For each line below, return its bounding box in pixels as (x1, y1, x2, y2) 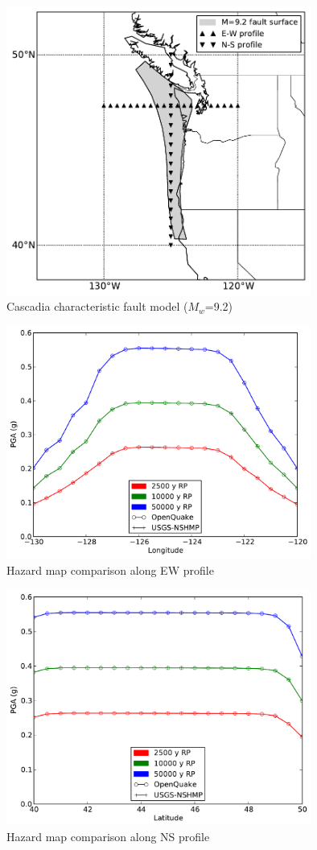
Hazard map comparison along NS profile (6, 827, 210, 844)
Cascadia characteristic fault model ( (6, 298, 188, 315)
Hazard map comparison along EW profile (6, 562, 214, 579)
